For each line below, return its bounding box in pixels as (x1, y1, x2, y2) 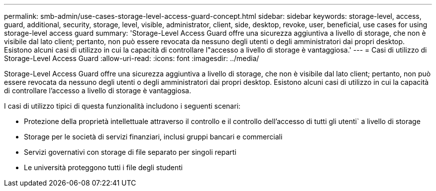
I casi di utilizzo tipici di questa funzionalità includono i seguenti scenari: (4, 102, 241, 110)
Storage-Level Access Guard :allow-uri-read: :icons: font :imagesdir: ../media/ (4, 54, 259, 63)
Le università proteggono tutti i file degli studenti (24, 163, 183, 172)
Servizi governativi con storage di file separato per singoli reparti (24, 148, 236, 156)
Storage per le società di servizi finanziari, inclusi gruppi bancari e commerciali (24, 132, 283, 141)
